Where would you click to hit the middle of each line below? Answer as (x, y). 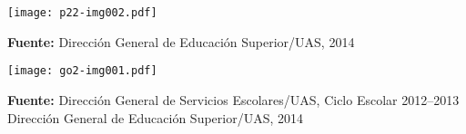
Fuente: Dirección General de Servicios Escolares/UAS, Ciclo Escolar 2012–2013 (233, 99)
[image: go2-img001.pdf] (82, 71)
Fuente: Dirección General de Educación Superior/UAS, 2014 (181, 41)
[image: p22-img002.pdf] (82, 13)
